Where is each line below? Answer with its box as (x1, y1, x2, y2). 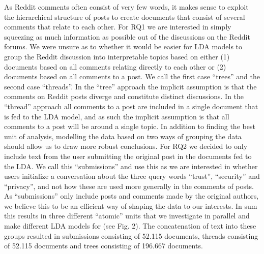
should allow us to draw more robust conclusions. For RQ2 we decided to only (4, 141, 248, 151)
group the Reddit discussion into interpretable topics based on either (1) (4, 51, 230, 61)
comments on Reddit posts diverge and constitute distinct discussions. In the (4, 91, 244, 102)
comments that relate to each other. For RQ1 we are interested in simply (4, 21, 231, 32)
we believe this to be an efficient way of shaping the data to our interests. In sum (4, 200, 257, 211)
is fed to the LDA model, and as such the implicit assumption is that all (4, 111, 229, 121)
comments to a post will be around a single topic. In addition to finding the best (4, 121, 255, 132)
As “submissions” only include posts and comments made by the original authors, (4, 190, 259, 201)
